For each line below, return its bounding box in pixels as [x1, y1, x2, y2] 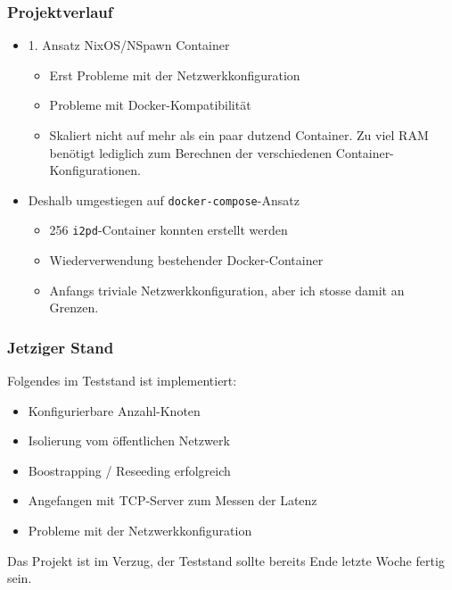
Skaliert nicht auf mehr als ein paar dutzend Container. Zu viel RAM [49, 126, 429, 144]
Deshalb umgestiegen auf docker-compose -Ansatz [28, 190, 300, 209]
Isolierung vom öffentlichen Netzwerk [28, 431, 230, 450]
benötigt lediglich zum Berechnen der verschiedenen [49, 143, 333, 162]
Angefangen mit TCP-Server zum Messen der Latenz [28, 491, 317, 510]
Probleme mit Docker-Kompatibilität [49, 96, 251, 114]
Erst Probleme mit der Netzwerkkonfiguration [49, 65, 300, 84]
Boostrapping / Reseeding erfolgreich [28, 461, 231, 479]
